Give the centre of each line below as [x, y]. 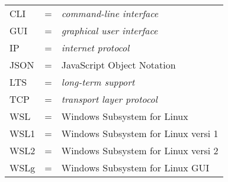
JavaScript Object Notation [118, 65]
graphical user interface [110, 30]
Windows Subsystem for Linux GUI [135, 168]
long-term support [98, 82]
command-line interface [110, 13]
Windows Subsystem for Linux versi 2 [140, 150]
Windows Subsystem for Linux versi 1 [140, 133]
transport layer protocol [109, 99]
